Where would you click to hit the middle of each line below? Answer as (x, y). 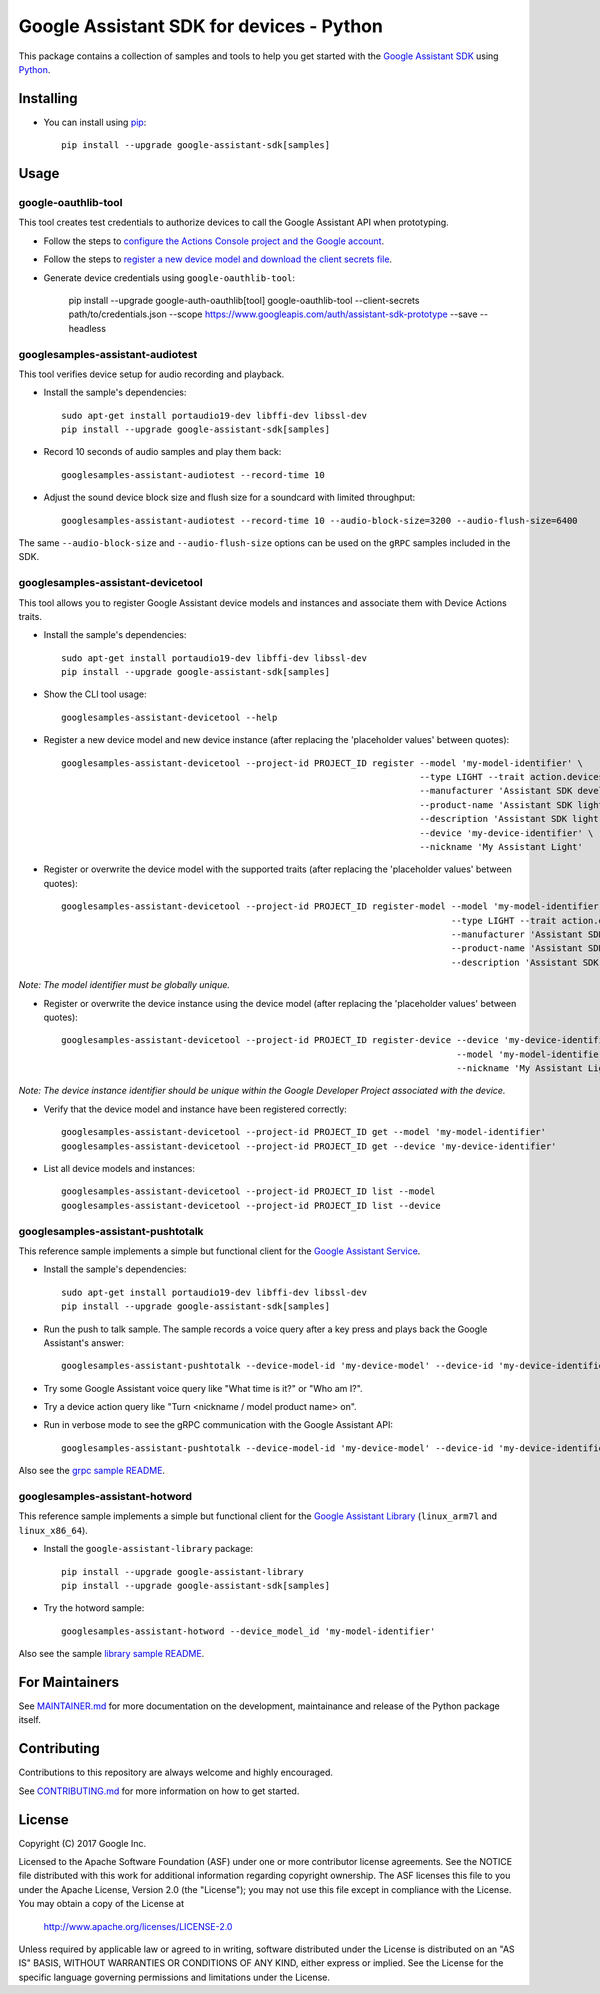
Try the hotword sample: (94, 1608)
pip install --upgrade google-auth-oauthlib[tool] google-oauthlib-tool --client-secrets (244, 300)
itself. (30, 1720)
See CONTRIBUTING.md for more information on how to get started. (159, 1791)
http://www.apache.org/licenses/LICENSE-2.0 (138, 1926)
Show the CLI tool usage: (95, 694)
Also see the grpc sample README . (91, 1471)
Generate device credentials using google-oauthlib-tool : (169, 277)
